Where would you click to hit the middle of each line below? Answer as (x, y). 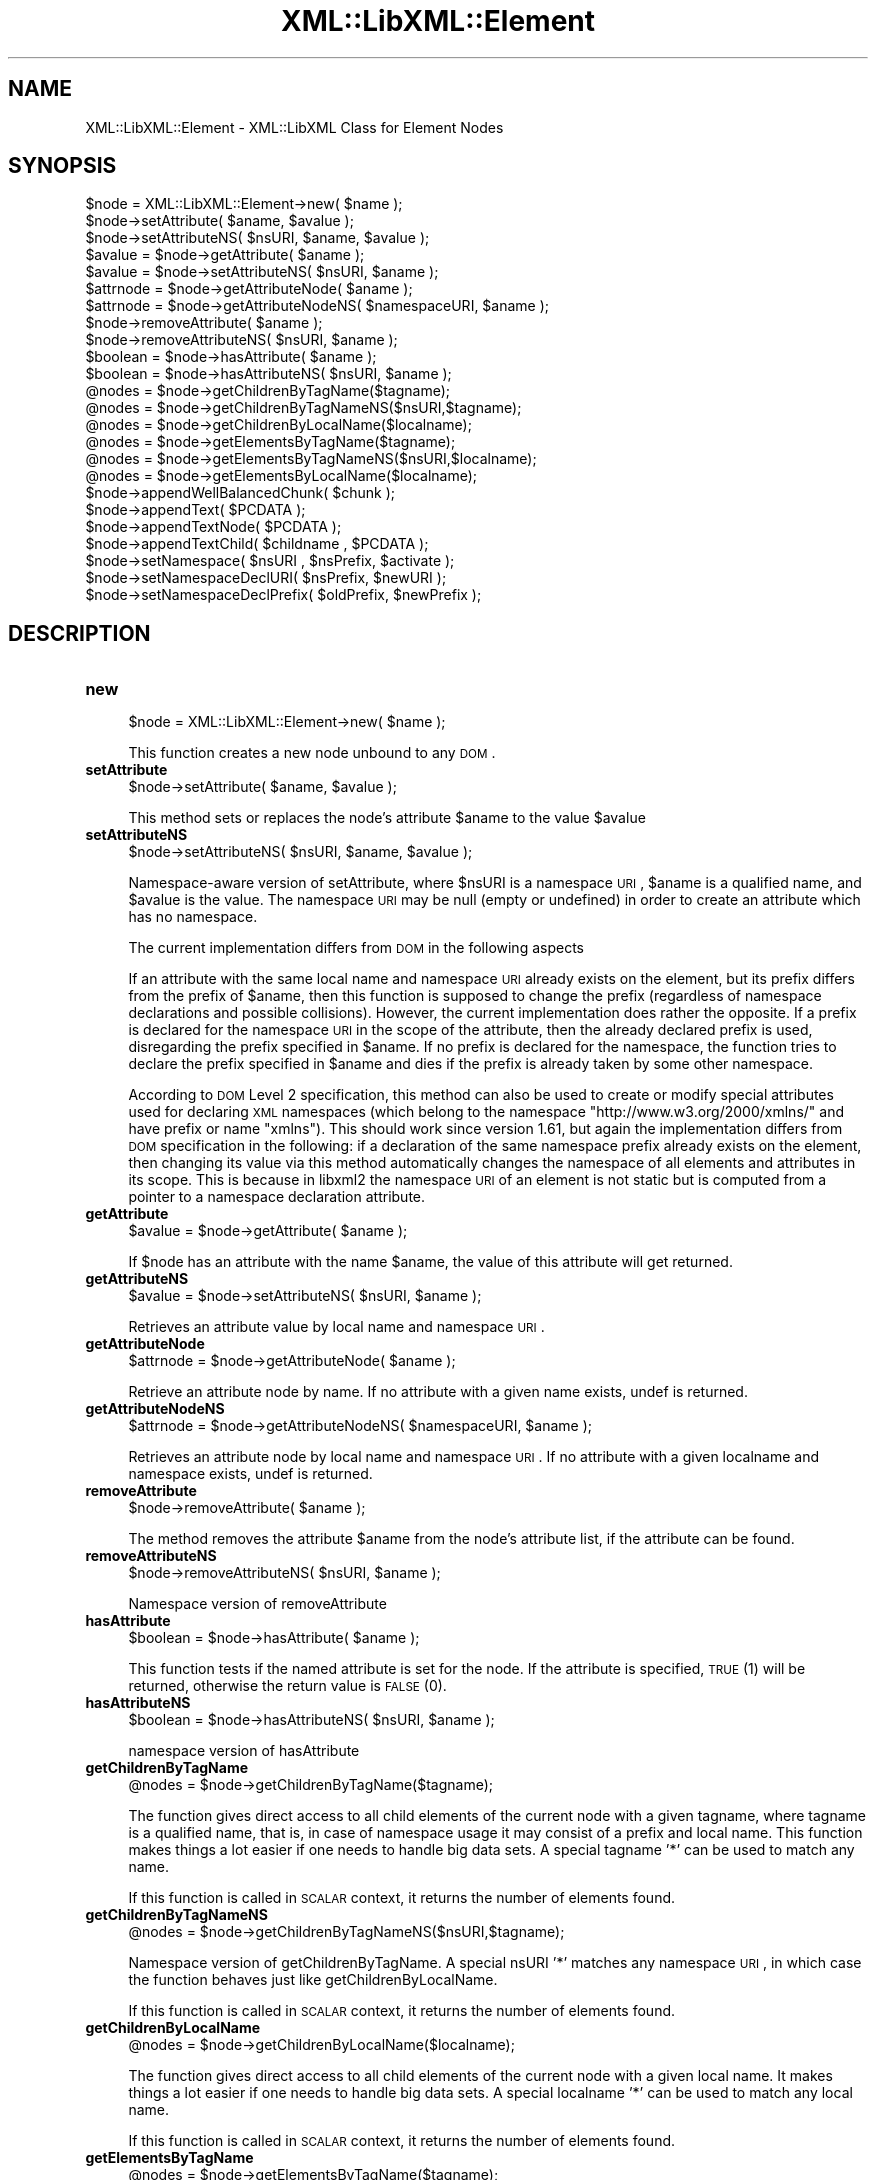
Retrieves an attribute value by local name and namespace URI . (336, 1327)
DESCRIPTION (79, 633)
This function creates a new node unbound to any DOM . (312, 753)
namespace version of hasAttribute (244, 1751)
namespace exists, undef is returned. (250, 1474)
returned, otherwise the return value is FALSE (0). (287, 1686)
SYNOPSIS (62, 166)
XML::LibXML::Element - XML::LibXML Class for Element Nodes (294, 127)
